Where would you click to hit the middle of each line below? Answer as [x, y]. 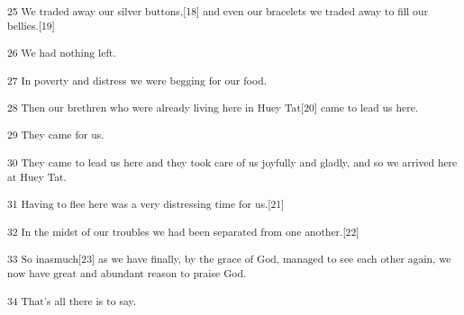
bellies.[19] [31, 26]
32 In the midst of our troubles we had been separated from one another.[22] [183, 231]
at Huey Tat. [37, 177]
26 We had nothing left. [62, 53]
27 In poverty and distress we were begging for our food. [137, 80]
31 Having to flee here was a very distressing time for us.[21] [146, 204]
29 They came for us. [56, 135]
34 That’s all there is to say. [72, 300]
